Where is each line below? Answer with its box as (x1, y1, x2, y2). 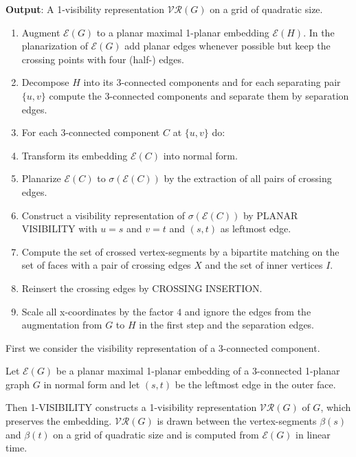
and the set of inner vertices (205, 258, 323, 272)
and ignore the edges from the (184, 304, 311, 318)
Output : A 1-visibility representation (5, 2, 164, 16)
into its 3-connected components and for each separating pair (83, 75, 341, 89)
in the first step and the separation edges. (139, 317, 315, 332)
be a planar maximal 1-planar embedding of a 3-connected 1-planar (56, 364, 340, 378)
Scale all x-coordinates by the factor (21, 304, 174, 318)
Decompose (21, 75, 69, 89)
